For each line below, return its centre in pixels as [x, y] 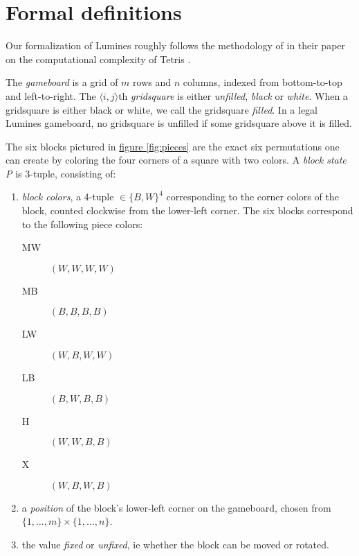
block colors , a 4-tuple [68, 197]
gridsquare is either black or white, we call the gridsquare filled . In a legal [162, 109]
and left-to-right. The [51, 95]
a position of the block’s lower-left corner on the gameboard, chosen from [176, 507]
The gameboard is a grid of [62, 82]
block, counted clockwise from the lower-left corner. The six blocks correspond [187, 210]
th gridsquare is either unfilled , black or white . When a [233, 95]
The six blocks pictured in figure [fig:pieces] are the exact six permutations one [173, 146]
